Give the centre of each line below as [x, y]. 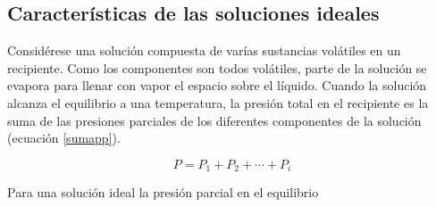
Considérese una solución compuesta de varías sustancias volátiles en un [204, 50]
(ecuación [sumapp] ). [64, 138]
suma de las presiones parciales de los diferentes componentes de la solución [214, 120]
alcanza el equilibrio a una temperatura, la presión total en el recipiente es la [218, 102]
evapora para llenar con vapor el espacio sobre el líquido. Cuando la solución [217, 85]
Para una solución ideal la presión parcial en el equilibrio [163, 192]
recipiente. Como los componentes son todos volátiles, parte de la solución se [217, 67]
